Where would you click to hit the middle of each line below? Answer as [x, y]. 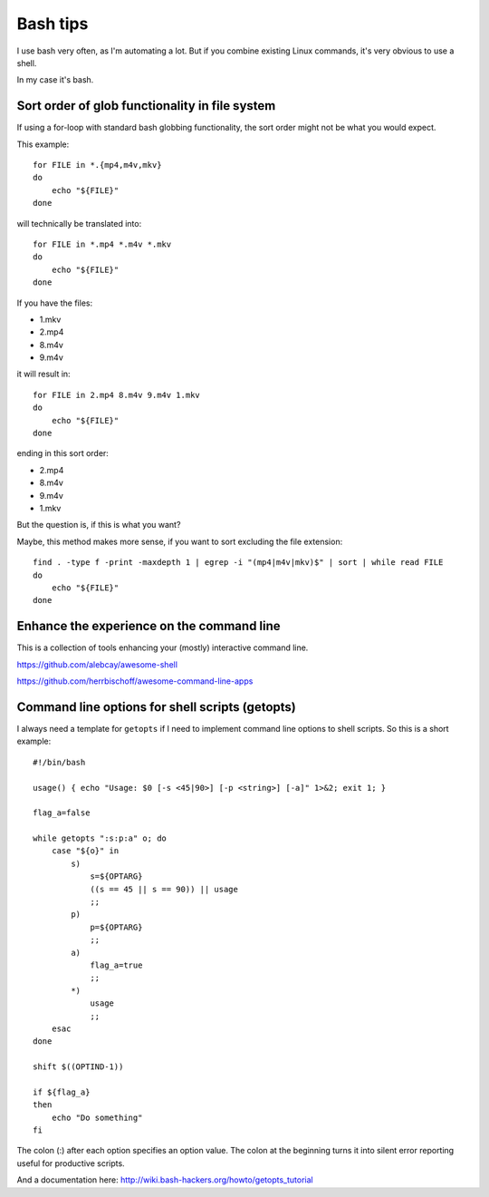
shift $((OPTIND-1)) [78, 1067]
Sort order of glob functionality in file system [146, 106]
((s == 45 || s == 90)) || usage [164, 889]
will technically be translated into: [79, 223]
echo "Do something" [97, 1117]
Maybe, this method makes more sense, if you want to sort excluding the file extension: [180, 541]
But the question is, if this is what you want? [99, 525]
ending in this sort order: [62, 453]
